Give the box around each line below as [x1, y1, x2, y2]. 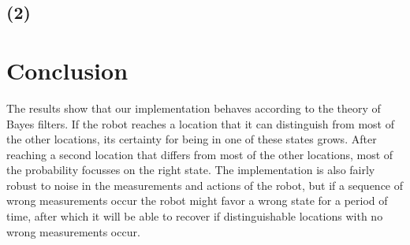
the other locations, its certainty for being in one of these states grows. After [6, 131, 377, 147]
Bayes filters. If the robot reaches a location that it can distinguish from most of [6, 115, 394, 132]
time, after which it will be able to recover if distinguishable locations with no [6, 208, 383, 225]
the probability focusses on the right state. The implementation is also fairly [6, 161, 375, 178]
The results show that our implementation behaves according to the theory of [6, 99, 381, 116]
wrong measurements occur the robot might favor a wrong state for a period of [6, 192, 388, 209]
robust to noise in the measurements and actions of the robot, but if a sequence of [6, 176, 404, 193]
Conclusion [6, 54, 129, 86]
